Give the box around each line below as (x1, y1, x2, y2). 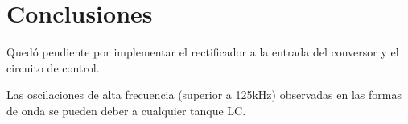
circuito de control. (6, 59, 100, 76)
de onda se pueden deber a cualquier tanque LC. (6, 101, 246, 118)
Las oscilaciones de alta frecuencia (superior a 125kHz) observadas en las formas (6, 86, 402, 103)
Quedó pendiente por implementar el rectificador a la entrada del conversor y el (6, 43, 399, 60)
